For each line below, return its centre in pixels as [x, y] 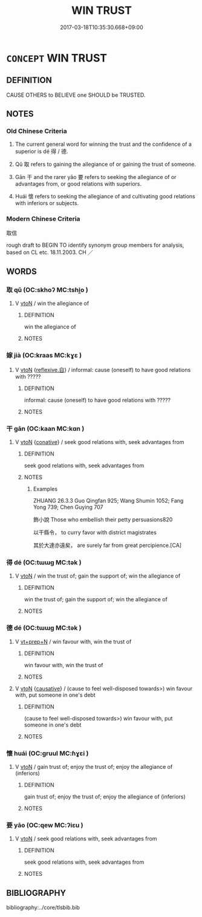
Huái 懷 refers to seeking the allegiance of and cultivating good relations [105, 197]
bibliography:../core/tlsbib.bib [43, 907]
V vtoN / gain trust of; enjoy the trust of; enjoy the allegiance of [94, 766]
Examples [45, 489]
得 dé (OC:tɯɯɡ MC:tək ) [44, 562]
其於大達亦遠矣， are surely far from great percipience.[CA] [107, 546]
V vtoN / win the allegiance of [52, 304]
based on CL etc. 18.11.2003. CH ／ [50, 252]
